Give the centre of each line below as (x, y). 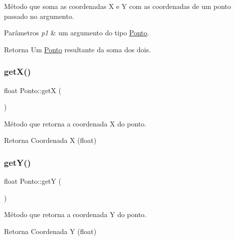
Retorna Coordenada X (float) (50, 140)
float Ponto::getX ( (33, 90)
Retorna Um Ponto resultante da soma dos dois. (77, 49)
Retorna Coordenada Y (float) (50, 231)
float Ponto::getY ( (33, 181)
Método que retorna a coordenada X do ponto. (75, 123)
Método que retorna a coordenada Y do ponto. (75, 214)
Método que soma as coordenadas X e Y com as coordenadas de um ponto (117, 6)
